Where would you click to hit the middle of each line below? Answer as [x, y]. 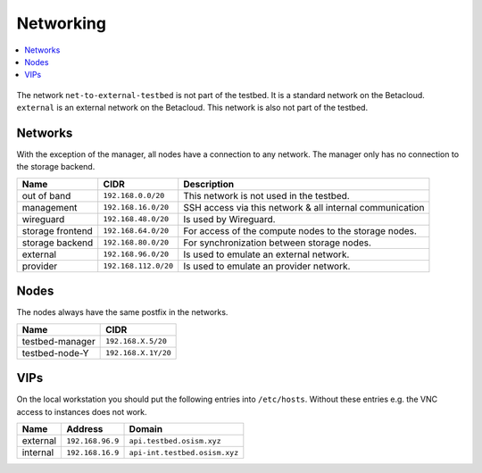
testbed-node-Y [55, 353]
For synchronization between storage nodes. [278, 243]
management [50, 207]
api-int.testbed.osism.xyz [184, 452]
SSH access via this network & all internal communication [304, 207]
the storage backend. [56, 167]
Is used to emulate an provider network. [267, 266]
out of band [46, 195]
